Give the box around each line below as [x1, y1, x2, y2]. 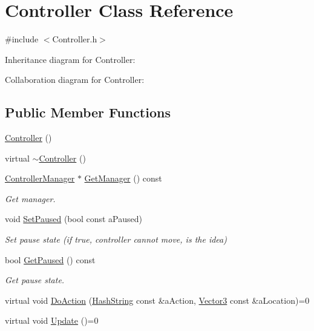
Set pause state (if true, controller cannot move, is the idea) [5, 233, 227, 246]
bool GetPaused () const [5, 253, 96, 266]
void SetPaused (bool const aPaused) [5, 212, 142, 225]
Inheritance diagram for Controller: [5, 53, 136, 65]
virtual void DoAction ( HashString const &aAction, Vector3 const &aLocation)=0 [5, 293, 310, 306]
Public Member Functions [5, 103, 171, 122]
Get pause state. [5, 274, 65, 286]
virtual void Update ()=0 [5, 314, 99, 327]
